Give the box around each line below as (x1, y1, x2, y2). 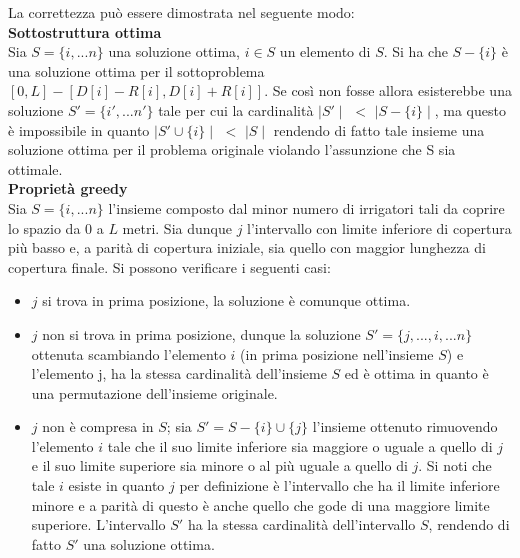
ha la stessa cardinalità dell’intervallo (187, 514, 416, 535)
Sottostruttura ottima (8, 21, 162, 42)
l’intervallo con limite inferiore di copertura (247, 217, 512, 238)
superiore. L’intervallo (31, 514, 166, 535)
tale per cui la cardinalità (158, 99, 314, 120)
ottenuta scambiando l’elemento (31, 343, 226, 364)
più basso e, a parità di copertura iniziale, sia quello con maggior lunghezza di (8, 237, 486, 258)
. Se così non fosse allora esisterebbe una (264, 80, 512, 101)
